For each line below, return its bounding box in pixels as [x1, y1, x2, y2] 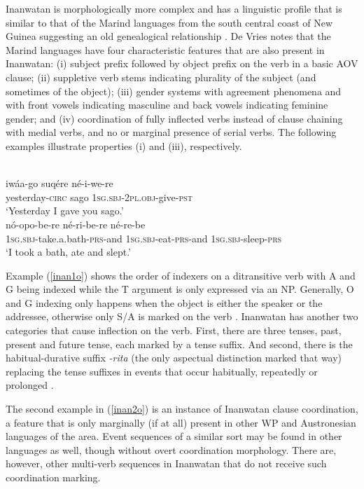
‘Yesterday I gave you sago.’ [6, 203, 124, 218]
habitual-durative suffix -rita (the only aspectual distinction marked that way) [6, 350, 342, 365]
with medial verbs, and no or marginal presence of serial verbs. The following [6, 125, 337, 139]
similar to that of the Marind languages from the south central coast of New [6, 15, 333, 29]
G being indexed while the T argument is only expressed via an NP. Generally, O [6, 282, 354, 296]
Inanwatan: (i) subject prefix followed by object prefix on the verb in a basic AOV [6, 56, 358, 71]
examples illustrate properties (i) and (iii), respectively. [6, 138, 242, 153]
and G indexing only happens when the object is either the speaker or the [6, 295, 323, 310]
